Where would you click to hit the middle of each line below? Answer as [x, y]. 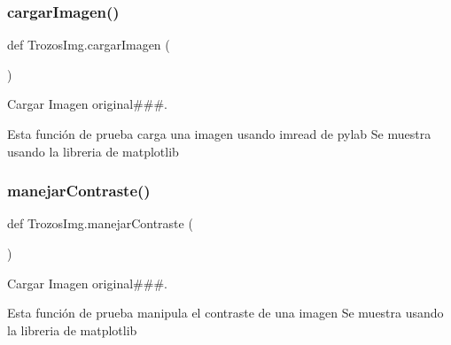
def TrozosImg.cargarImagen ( [89, 45]
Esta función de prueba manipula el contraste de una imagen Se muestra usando [225, 313]
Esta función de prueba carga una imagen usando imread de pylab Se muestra [219, 134]
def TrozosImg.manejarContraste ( [100, 223]
